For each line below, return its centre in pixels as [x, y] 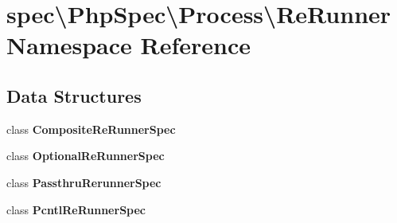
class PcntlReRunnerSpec [76, 209]
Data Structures [74, 95]
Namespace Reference [128, 45]
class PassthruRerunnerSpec [84, 182]
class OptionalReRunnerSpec [86, 156]
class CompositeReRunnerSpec [91, 129]
